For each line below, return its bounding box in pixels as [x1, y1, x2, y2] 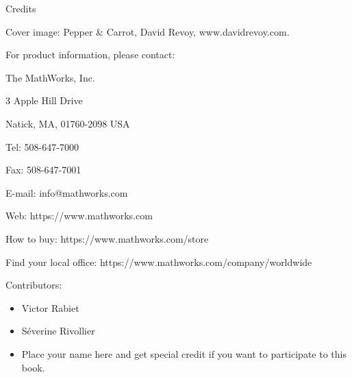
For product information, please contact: [5, 47, 175, 62]
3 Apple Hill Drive [5, 93, 83, 108]
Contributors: [5, 278, 62, 292]
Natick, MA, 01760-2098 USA [5, 116, 130, 130]
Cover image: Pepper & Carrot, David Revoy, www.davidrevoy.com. [5, 24, 290, 38]
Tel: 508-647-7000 [5, 139, 79, 154]
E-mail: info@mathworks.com [5, 185, 128, 199]
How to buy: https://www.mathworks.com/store [5, 231, 209, 245]
